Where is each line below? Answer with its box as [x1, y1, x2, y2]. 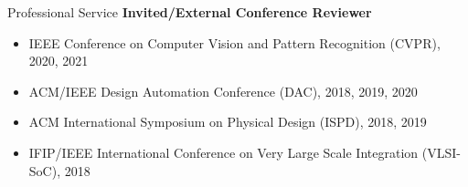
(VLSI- [421, 142, 461, 161]
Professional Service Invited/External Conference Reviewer [7, 3, 372, 21]
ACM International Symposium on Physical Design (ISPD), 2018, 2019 [28, 112, 427, 131]
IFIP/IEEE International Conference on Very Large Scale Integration [28, 142, 419, 161]
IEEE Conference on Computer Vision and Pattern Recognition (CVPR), [28, 33, 441, 52]
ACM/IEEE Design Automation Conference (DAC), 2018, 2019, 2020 [28, 81, 418, 100]
